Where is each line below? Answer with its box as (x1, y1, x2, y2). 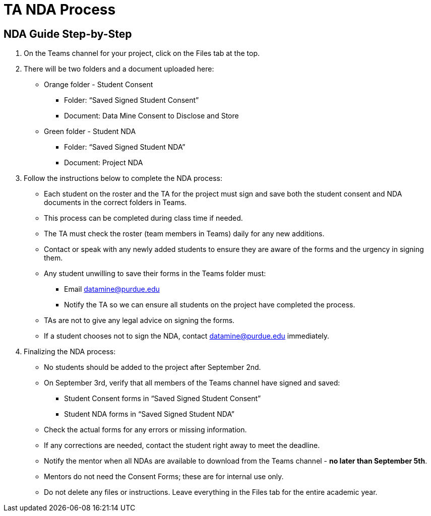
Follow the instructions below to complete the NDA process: (24, 174, 222, 183)
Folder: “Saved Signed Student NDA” (64, 143, 186, 152)
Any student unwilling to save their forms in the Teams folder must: (44, 269, 266, 278)
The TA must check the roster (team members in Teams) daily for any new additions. (44, 229, 325, 238)
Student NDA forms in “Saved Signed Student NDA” (64, 410, 234, 419)
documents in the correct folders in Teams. (44, 198, 187, 207)
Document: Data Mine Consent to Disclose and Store (64, 111, 239, 120)
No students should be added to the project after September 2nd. (44, 363, 261, 372)
